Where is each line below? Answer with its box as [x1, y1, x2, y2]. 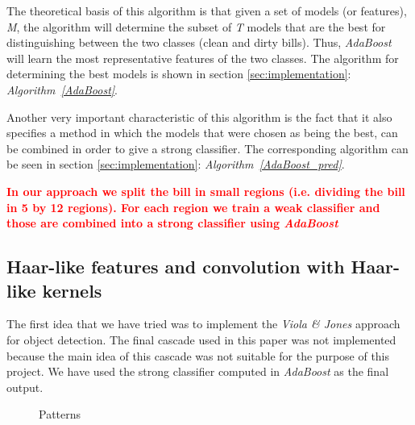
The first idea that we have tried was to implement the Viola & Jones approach [6, 315, 400, 332]
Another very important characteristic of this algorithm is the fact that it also [6, 108, 392, 125]
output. [6, 378, 44, 395]
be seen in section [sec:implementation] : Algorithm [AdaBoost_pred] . [6, 156, 345, 173]
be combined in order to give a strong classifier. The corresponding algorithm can [6, 140, 409, 156]
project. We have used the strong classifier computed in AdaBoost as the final [6, 363, 389, 380]
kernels [42, 277, 102, 302]
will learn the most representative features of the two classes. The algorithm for [6, 49, 399, 66]
